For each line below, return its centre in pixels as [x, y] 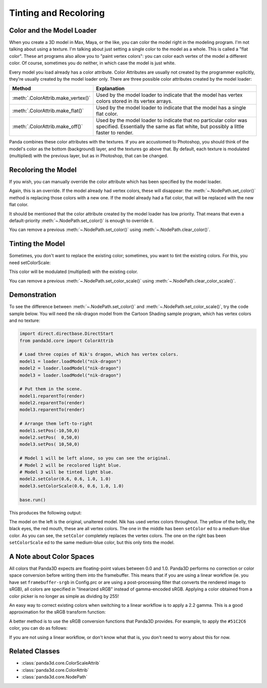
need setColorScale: [30, 263]
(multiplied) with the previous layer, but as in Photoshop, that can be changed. [89, 156]
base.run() [33, 500]
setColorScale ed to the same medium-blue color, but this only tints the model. [92, 543]
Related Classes [35, 651]
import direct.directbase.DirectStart [67, 334]
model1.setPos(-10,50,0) [50, 431]
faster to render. [115, 133]
